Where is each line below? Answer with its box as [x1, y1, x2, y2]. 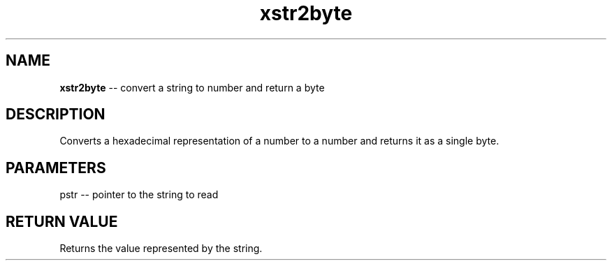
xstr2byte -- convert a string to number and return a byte [59, 81, 325, 94]
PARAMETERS [6, 158, 106, 177]
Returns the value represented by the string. [59, 242, 263, 255]
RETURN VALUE [6, 212, 118, 230]
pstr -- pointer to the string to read [59, 189, 219, 201]
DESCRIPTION [6, 105, 105, 124]
